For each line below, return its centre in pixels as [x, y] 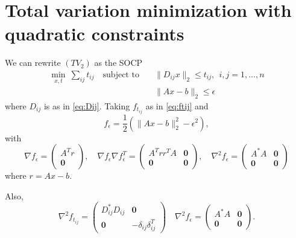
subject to [121, 75]
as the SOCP [118, 63]
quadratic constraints [95, 34]
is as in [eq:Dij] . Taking [87, 105]
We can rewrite [33, 63]
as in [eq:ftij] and [177, 105]
